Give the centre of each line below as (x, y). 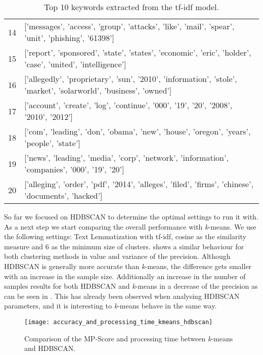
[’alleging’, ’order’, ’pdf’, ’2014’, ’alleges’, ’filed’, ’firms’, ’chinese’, (139, 184)
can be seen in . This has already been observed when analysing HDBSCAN (122, 296)
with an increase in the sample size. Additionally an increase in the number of (125, 276)
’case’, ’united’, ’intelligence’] (75, 64)
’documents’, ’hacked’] (63, 195)
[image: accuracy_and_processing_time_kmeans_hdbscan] (119, 322)
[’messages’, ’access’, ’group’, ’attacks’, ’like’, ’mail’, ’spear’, (129, 26)
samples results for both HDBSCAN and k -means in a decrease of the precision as (131, 286)
